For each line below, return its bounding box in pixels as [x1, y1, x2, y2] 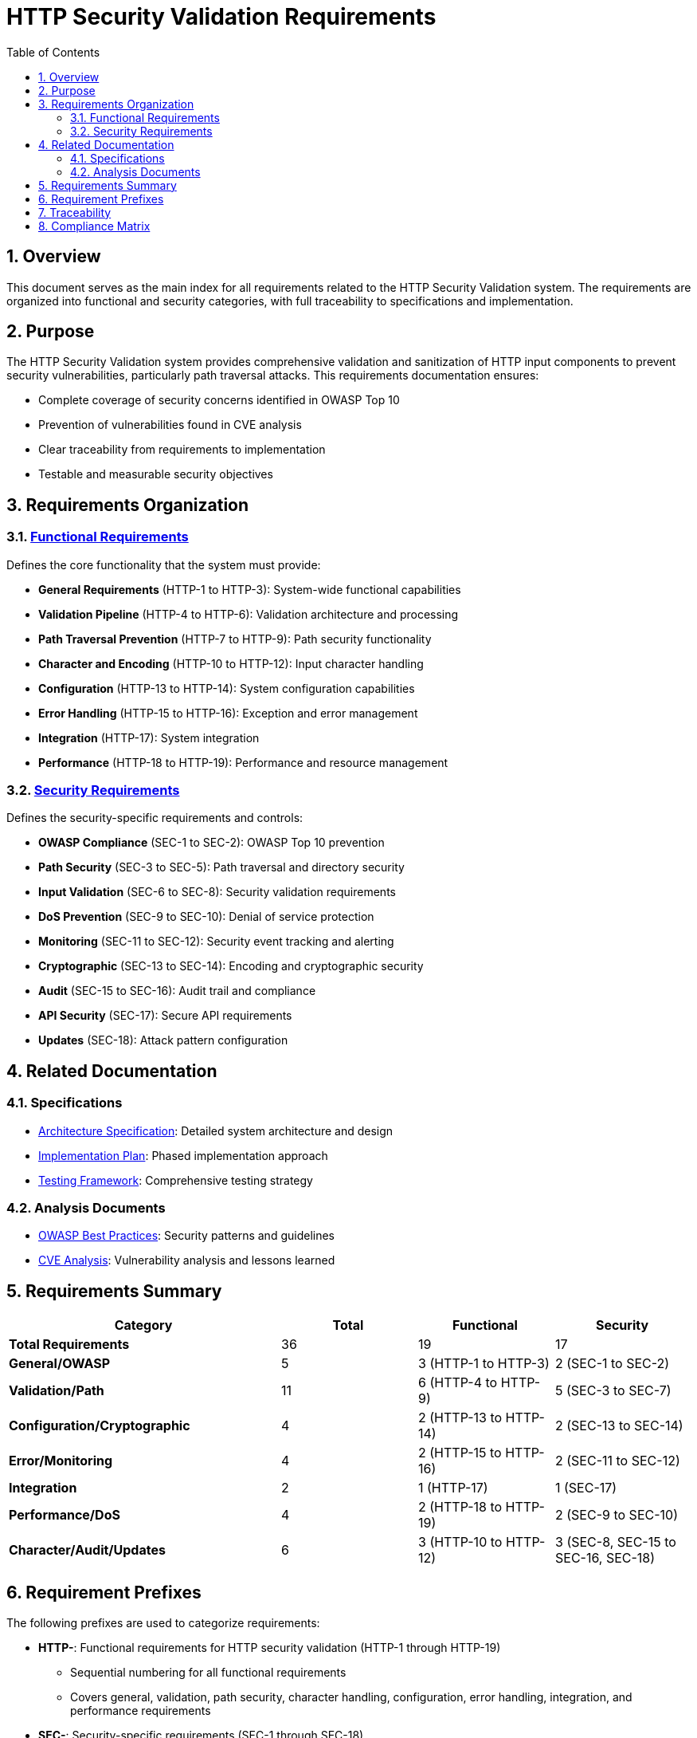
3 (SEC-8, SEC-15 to [555, 1534, 676, 1551]
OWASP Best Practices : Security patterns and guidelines [38, 1229, 335, 1243]
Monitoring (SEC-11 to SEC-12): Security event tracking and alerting [38, 934, 394, 949]
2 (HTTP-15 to [418, 1445, 502, 1461]
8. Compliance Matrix [38, 218, 151, 233]
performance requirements [70, 1704, 211, 1718]
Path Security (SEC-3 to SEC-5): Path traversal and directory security [38, 860, 405, 875]
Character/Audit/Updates [9, 1542, 166, 1559]
